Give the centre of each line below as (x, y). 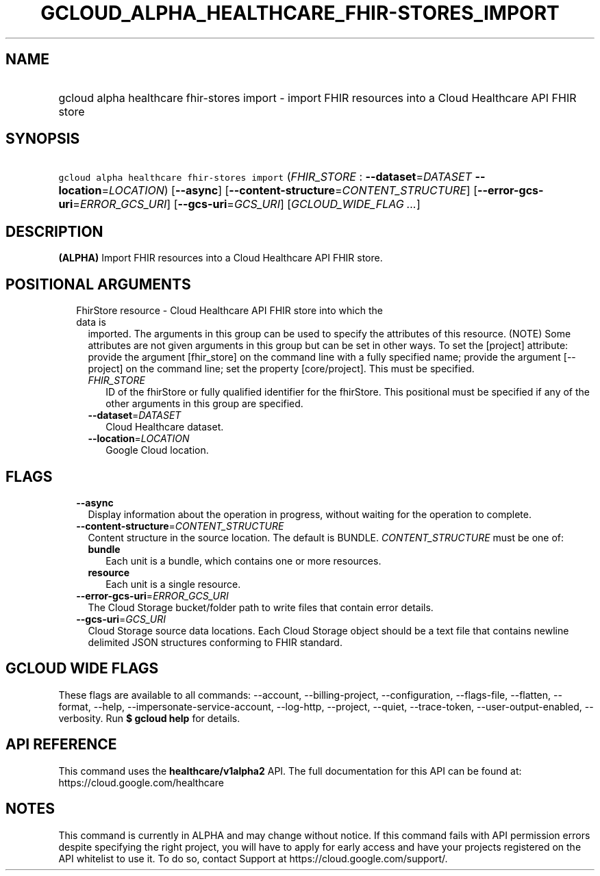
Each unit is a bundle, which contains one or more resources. (243, 561)
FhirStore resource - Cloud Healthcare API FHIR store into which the (229, 311)
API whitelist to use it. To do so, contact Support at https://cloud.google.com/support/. (253, 858)
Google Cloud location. (157, 450)
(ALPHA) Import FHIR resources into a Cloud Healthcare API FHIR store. (221, 258)
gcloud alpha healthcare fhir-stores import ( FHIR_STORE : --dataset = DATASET (265, 177)
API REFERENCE (61, 745)
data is (91, 322)
